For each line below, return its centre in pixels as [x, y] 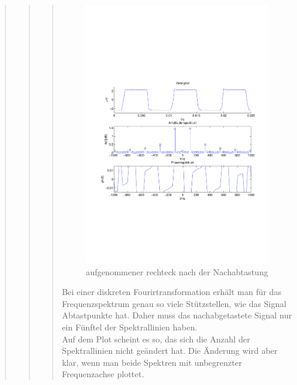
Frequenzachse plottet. [103, 374]
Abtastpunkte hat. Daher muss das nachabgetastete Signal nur [177, 315]
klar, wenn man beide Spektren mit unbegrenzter [152, 362]
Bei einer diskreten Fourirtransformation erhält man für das [172, 292]
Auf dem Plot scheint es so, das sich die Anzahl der [156, 339]
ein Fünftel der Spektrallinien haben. [130, 327]
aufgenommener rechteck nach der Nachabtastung [177, 271]
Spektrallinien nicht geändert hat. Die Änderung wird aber [170, 351]
